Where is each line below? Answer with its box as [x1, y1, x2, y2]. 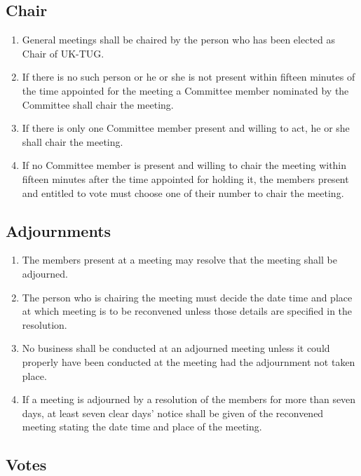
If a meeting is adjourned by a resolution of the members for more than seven [22, 392, 356, 407]
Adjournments [6, 219, 111, 241]
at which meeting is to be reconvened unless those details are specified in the [22, 304, 353, 318]
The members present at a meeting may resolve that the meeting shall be [22, 252, 337, 267]
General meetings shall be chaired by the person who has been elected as [22, 32, 336, 47]
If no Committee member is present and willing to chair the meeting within [22, 158, 347, 172]
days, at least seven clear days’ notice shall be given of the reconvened [22, 405, 324, 420]
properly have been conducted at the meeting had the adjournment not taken [22, 354, 355, 369]
